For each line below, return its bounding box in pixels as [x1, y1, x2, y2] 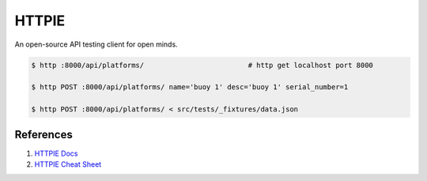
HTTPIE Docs [34, 149, 78, 158]
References [14, 127, 73, 141]
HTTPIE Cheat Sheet [34, 159, 102, 169]
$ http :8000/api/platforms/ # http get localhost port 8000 [31, 60, 373, 70]
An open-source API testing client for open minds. [14, 40, 178, 49]
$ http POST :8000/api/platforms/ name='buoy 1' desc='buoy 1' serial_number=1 [31, 83, 349, 92]
